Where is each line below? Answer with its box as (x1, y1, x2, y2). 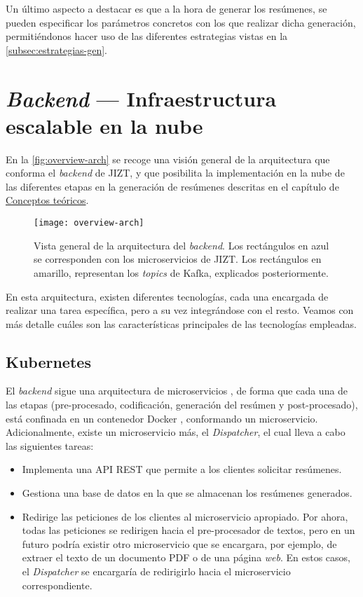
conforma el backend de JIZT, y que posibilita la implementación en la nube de (6, 165, 345, 180)
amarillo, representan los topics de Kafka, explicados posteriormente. (34, 265, 329, 280)
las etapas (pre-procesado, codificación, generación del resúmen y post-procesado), (6, 397, 358, 412)
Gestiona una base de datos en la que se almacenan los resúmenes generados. (22, 486, 352, 500)
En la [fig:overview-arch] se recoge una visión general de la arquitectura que (6, 151, 330, 166)
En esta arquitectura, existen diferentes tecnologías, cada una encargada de (6, 289, 329, 303)
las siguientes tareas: (6, 438, 94, 453)
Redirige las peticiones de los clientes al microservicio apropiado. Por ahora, (22, 509, 348, 523)
